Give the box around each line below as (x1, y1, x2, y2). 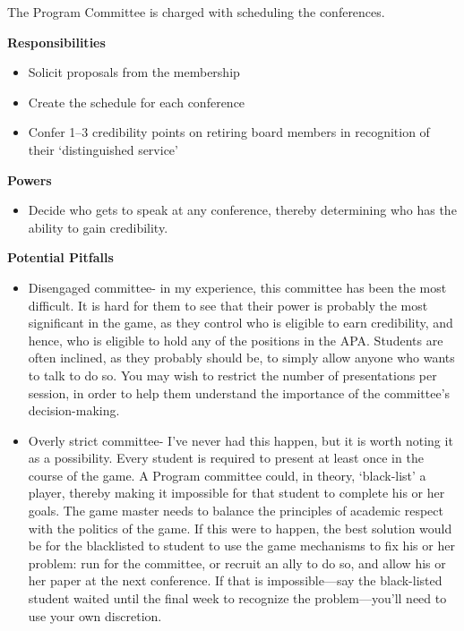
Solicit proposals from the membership (28, 63, 240, 81)
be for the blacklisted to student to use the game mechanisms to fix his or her (28, 536, 455, 555)
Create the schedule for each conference (28, 92, 245, 111)
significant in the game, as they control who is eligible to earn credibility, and (28, 313, 453, 332)
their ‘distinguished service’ (28, 140, 178, 158)
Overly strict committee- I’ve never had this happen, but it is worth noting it (28, 431, 453, 449)
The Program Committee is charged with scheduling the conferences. (7, 3, 385, 21)
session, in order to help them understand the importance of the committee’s (28, 383, 451, 402)
